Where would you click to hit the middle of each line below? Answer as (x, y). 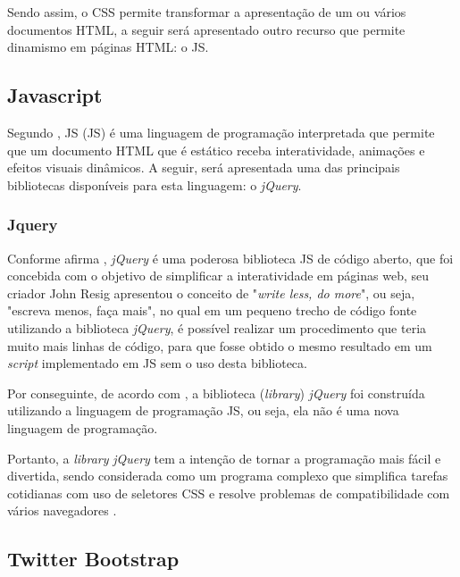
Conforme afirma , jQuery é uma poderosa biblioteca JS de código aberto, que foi (230, 258)
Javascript (55, 95)
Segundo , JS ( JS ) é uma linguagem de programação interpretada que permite (221, 132)
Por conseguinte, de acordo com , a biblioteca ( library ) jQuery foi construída (216, 393)
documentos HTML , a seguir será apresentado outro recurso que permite (206, 29)
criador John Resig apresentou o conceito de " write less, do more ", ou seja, (211, 293)
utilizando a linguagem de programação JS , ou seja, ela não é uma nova (203, 410)
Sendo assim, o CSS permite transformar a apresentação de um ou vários (207, 12)
